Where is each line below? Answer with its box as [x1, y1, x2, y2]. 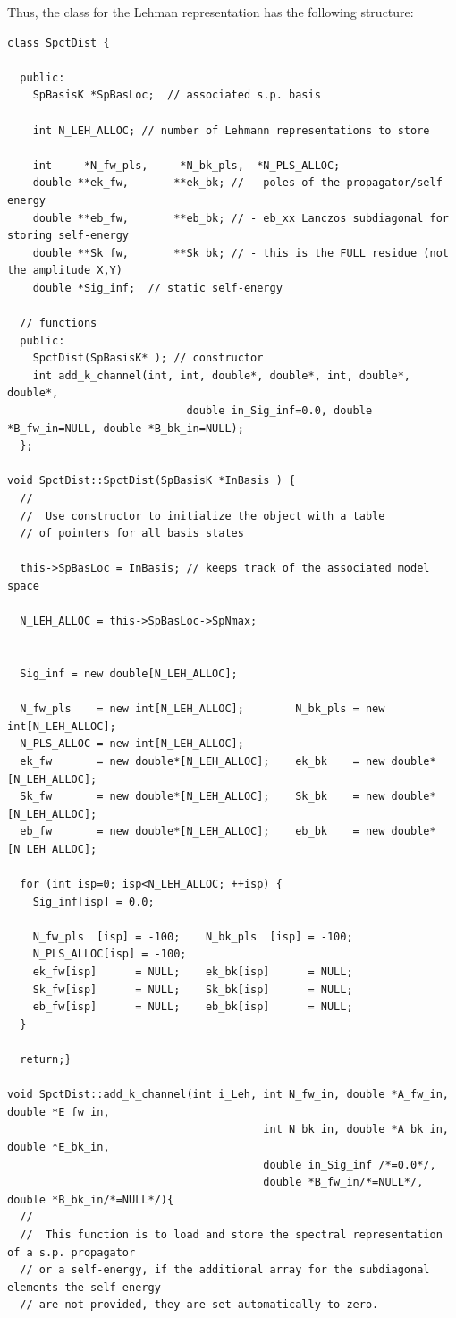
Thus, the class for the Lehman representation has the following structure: [7, 3, 414, 21]
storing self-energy [7, 229, 130, 242]
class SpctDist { [7, 36, 110, 49]
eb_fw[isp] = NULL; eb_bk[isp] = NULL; [32, 1000, 353, 1014]
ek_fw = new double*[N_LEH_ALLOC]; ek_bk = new [20, 754, 385, 768]
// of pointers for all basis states [20, 527, 244, 540]
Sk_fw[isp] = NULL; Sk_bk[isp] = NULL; [32, 982, 353, 996]
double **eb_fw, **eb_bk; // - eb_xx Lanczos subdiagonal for [32, 211, 449, 225]
